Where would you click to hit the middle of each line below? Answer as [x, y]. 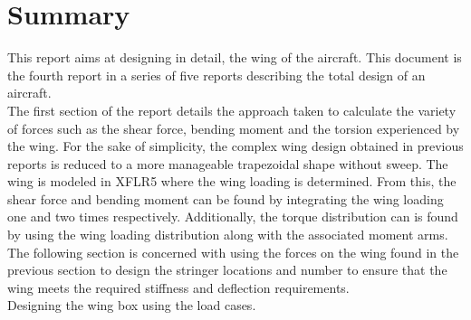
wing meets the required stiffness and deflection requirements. [178, 287]
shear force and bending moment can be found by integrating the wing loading [226, 198]
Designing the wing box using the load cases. [132, 305]
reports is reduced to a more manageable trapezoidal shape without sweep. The [228, 163]
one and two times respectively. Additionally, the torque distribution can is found [233, 216]
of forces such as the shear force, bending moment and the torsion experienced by [234, 128]
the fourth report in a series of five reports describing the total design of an [216, 75]
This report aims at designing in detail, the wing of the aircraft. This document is [235, 57]
